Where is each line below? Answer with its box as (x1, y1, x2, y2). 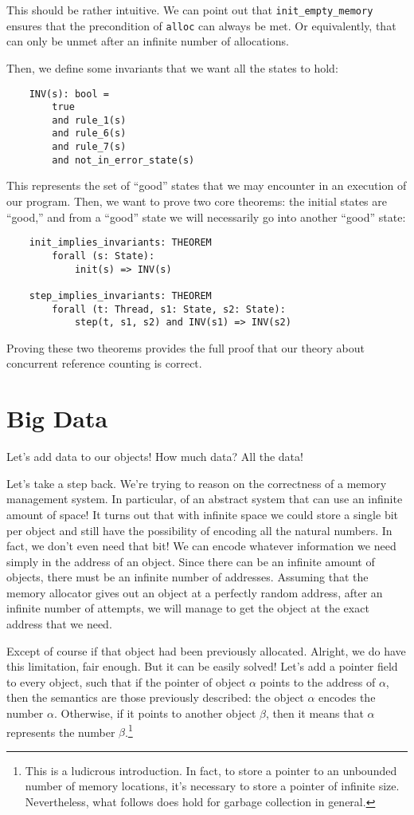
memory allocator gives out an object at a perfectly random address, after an (6, 584, 383, 600)
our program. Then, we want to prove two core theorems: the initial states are (6, 193, 388, 210)
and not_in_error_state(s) (52, 154, 195, 166)
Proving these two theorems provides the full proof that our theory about (6, 339, 365, 356)
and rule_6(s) (52, 128, 127, 140)
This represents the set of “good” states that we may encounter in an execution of (6, 177, 407, 194)
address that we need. (6, 616, 112, 632)
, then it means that (265, 705, 364, 722)
